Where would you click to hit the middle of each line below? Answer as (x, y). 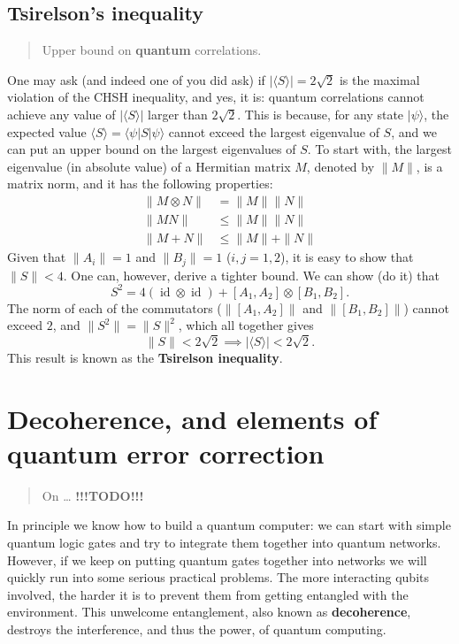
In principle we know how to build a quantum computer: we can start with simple (229, 525)
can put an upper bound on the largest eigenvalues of (152, 149)
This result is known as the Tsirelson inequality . (145, 357)
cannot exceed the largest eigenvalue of (274, 131)
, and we (414, 131)
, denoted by (340, 166)
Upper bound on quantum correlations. (152, 50)
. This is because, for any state (321, 114)
